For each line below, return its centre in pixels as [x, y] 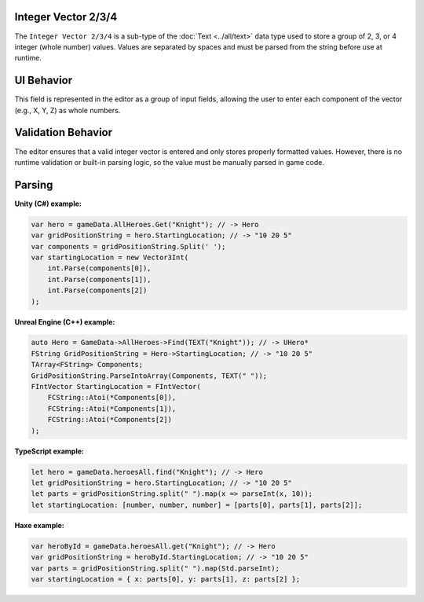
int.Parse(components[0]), [100, 268]
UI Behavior [44, 81]
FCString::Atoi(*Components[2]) [110, 420]
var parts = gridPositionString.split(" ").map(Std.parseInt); [155, 568]
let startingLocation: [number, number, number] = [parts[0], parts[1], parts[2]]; [197, 505]
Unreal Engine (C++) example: [65, 321]
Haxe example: [39, 525]
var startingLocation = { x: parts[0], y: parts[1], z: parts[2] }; [166, 579]
